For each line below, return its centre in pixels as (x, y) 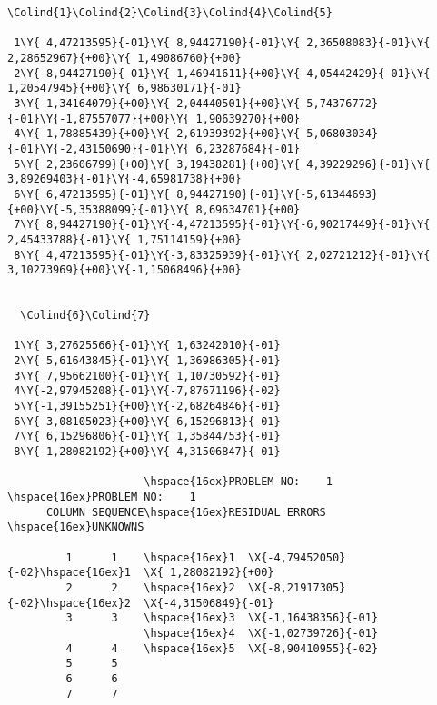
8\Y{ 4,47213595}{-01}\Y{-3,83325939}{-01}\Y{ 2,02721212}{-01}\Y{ (222, 255)
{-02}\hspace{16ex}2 (70, 603)
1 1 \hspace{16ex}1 (150, 557)
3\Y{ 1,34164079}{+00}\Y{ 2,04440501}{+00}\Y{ (157, 103)
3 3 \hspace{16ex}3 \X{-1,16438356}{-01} (222, 618)
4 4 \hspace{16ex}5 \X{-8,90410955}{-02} (222, 648)
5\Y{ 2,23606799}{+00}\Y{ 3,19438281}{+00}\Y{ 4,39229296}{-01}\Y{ (222, 164)
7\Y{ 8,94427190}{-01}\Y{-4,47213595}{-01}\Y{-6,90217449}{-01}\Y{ (222, 225)
